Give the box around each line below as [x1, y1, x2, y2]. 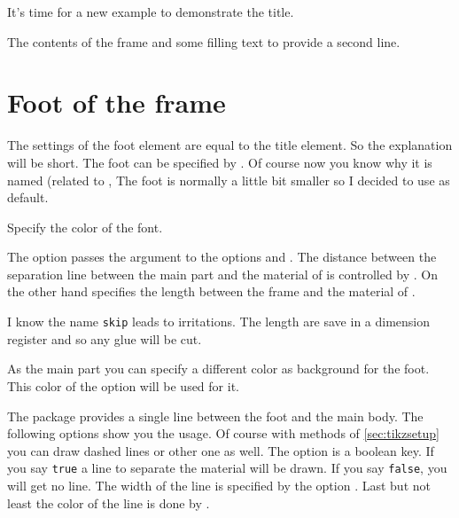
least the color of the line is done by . [7, 493, 210, 512]
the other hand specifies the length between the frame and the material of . [7, 282, 416, 301]
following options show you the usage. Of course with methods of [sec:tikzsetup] [7, 424, 440, 443]
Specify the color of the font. [7, 217, 163, 236]
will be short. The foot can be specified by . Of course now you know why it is [7, 153, 432, 171]
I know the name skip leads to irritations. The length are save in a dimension [7, 312, 431, 331]
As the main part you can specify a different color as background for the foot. [7, 359, 430, 378]
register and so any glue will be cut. [7, 329, 202, 348]
